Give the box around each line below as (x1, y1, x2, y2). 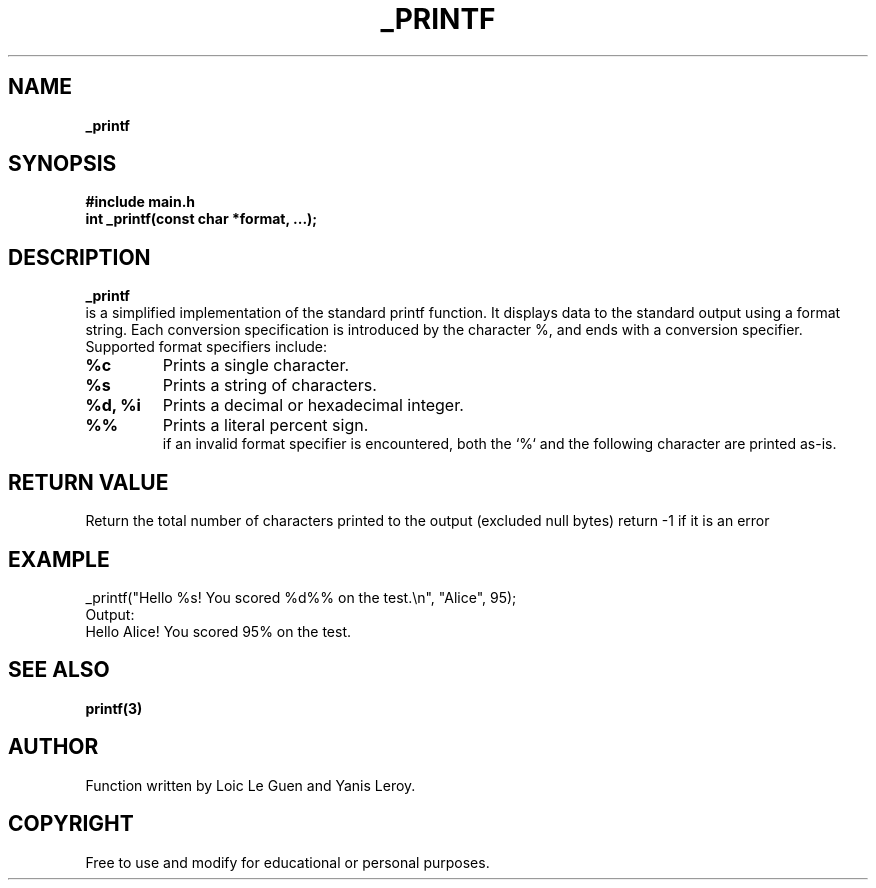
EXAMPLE (8, 546, 110, 572)
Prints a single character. (162, 355, 350, 376)
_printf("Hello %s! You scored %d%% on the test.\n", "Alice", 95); (85, 588, 517, 606)
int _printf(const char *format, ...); (85, 210, 318, 228)
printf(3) (85, 699, 143, 717)
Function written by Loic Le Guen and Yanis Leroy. (85, 776, 416, 794)
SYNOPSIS (8, 151, 117, 177)
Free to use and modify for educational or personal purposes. (85, 853, 490, 871)
